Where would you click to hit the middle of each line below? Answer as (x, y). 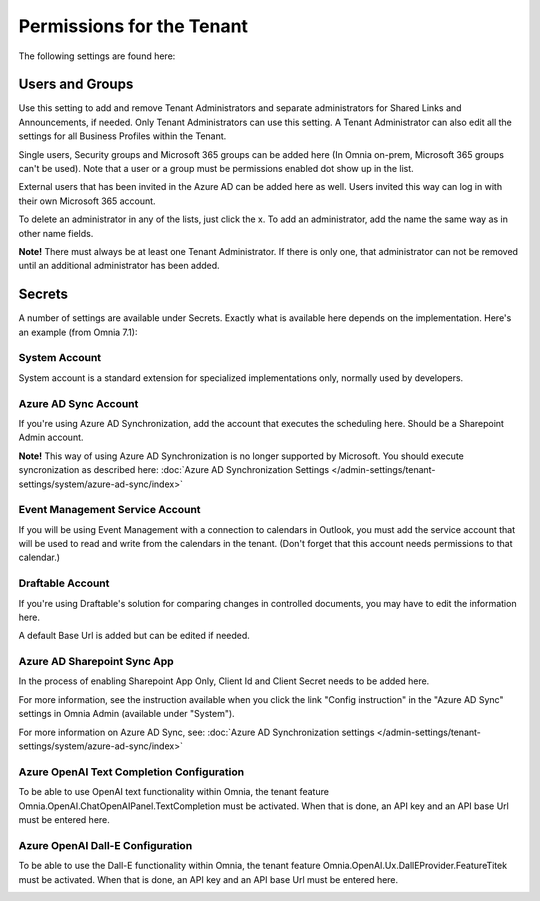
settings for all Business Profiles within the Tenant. (122, 136)
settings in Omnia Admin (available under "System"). (126, 714)
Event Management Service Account (109, 510)
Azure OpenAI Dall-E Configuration (105, 845)
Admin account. (51, 437)
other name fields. (56, 233)
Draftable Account (64, 583)
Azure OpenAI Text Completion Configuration (131, 772)
